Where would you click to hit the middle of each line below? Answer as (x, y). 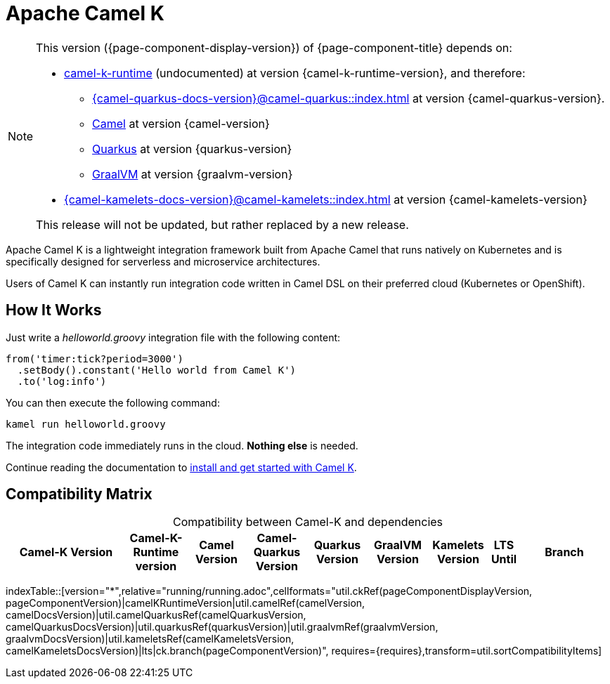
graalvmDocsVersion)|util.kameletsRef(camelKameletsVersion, (150, 639)
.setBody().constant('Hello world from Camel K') (157, 370)
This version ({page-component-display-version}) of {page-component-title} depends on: (274, 47)
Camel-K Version (66, 552)
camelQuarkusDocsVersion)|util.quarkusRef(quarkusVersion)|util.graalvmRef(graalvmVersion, (222, 627)
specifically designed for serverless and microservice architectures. (163, 261)
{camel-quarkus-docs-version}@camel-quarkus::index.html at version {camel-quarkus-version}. (349, 98)
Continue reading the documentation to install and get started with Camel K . (181, 467)
